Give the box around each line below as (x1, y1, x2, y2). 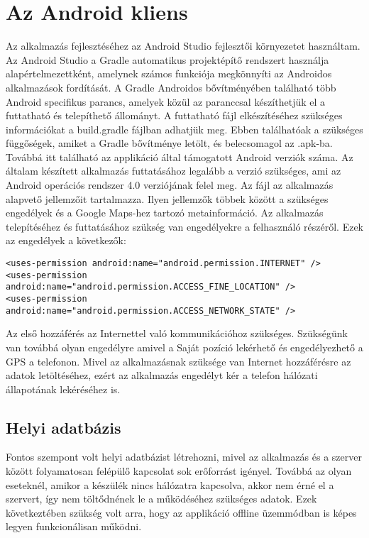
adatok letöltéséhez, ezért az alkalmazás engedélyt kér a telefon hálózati (6, 368, 318, 383)
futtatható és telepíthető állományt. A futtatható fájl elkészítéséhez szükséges (6, 108, 343, 123)
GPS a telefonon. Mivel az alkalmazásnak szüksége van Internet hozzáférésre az (6, 353, 351, 368)
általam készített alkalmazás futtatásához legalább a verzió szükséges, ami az (6, 163, 341, 178)
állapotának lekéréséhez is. (6, 381, 121, 396)
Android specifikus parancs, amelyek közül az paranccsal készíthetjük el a (6, 94, 326, 109)
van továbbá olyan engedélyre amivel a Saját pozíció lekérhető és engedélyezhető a (6, 339, 363, 354)
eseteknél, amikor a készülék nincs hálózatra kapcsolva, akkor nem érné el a (6, 477, 334, 492)
